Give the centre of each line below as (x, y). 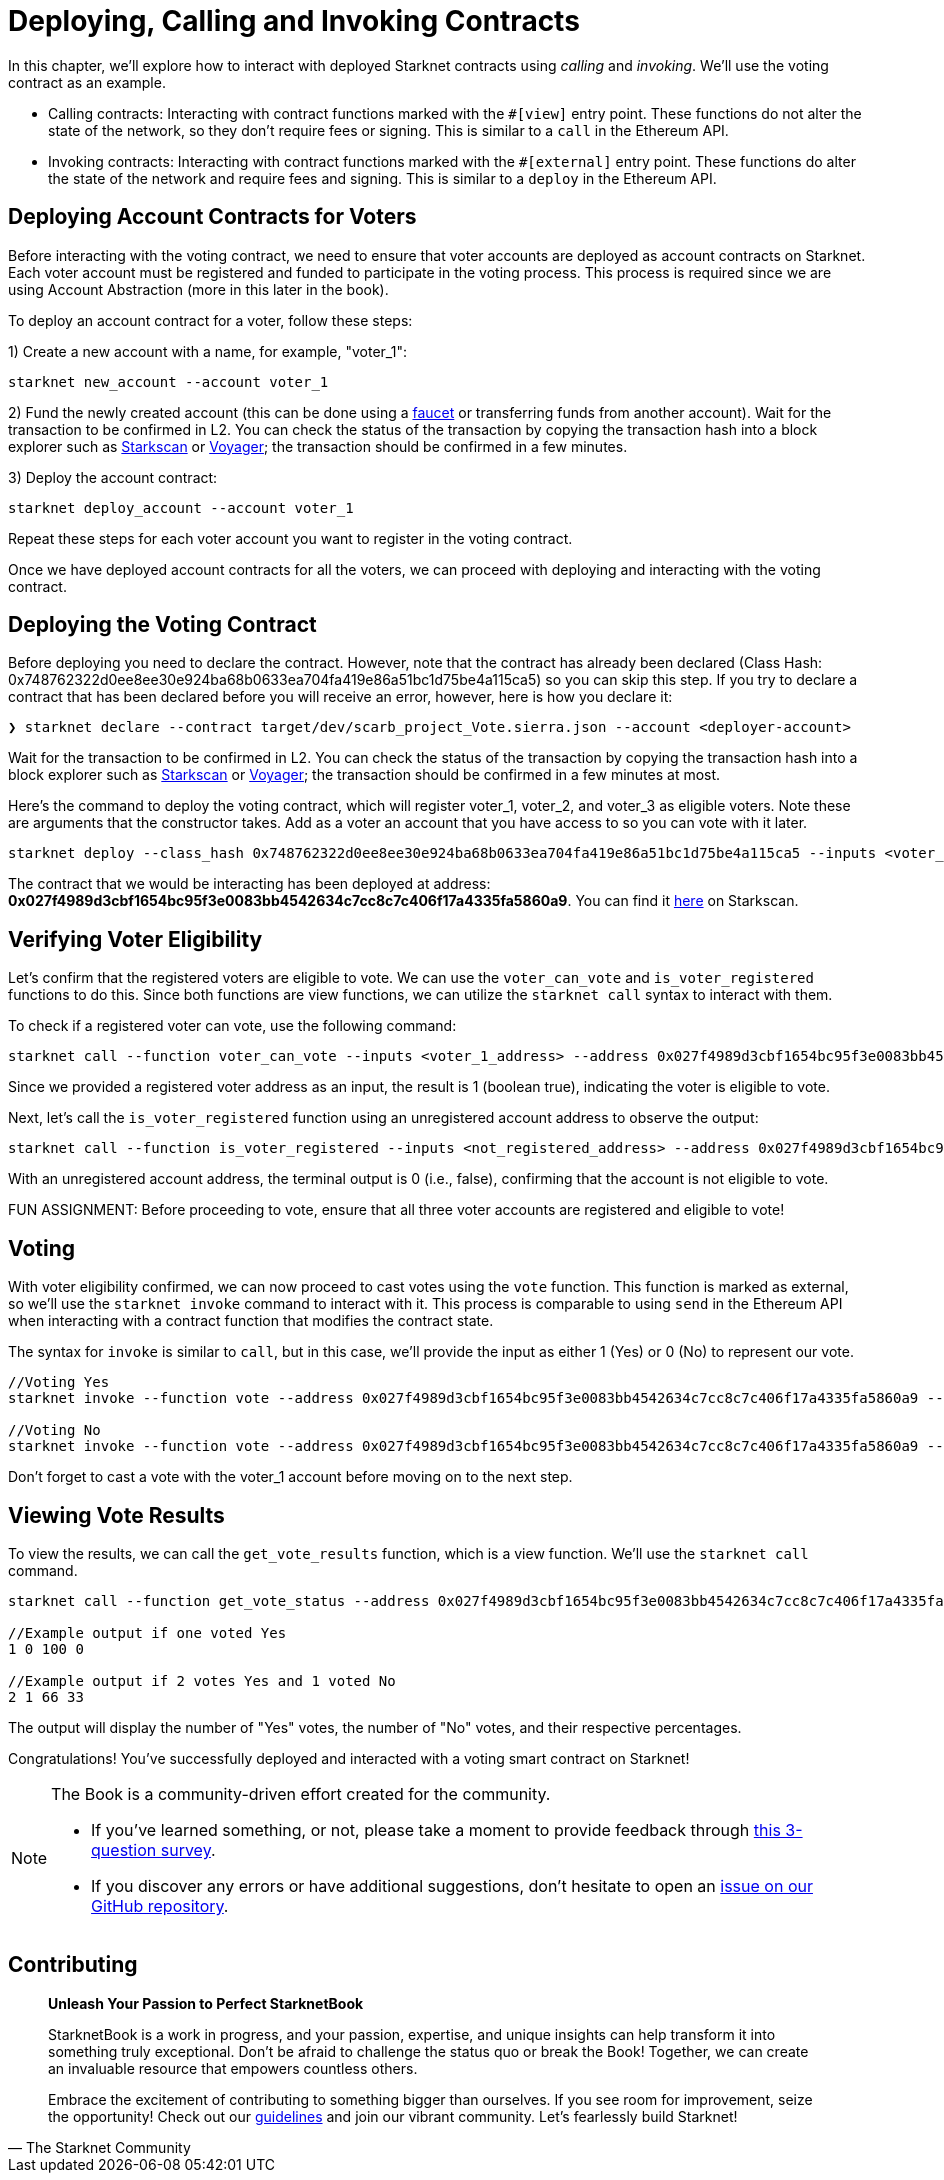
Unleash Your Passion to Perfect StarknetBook (206, 2003)
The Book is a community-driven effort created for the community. (301, 1793)
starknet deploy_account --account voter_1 (181, 507)
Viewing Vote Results (116, 1515)
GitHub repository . (160, 1905)
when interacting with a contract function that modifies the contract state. (251, 1321)
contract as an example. (87, 82)
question (124, 1849)
